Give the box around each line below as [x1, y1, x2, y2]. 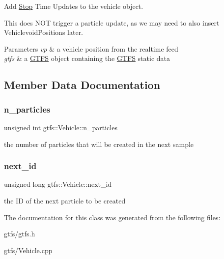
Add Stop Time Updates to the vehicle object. [4, 1, 143, 11]
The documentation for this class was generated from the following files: [4, 212, 221, 222]
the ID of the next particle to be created [4, 195, 126, 205]
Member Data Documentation [4, 77, 161, 92]
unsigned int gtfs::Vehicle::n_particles [4, 122, 117, 132]
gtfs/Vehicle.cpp [4, 245, 53, 255]
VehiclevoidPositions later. [4, 27, 84, 37]
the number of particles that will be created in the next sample [4, 139, 194, 149]
